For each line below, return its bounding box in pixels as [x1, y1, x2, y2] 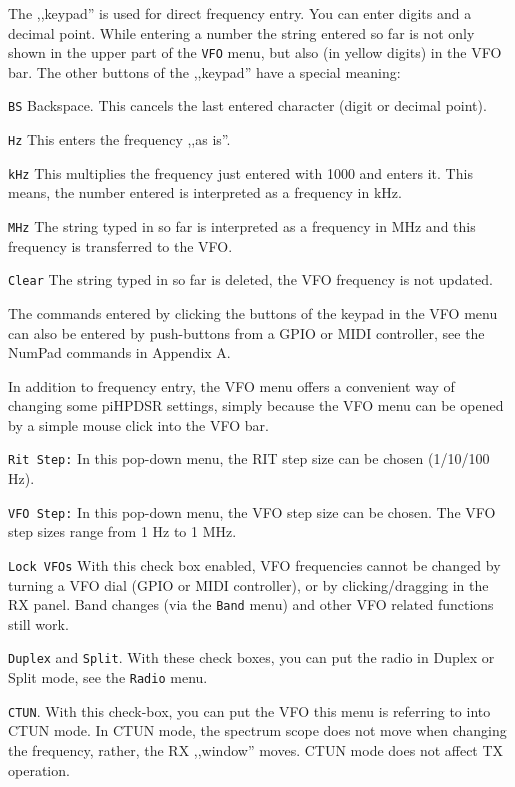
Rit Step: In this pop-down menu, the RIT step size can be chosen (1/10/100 [8, 448, 490, 469]
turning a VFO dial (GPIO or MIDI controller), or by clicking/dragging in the [8, 574, 489, 595]
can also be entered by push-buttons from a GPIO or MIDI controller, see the [8, 322, 485, 343]
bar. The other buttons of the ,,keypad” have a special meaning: [8, 61, 401, 82]
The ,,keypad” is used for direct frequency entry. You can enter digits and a [8, 3, 472, 23]
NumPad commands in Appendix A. [8, 342, 231, 363]
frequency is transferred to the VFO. [8, 235, 233, 256]
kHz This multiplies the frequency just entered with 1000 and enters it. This [8, 162, 473, 183]
